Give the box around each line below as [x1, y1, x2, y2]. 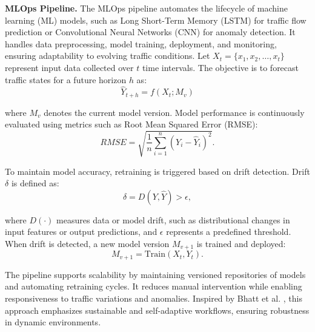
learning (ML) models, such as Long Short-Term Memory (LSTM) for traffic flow [5, 13, 307, 26]
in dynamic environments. [5, 316, 101, 328]
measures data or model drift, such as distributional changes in [56, 213, 290, 226]
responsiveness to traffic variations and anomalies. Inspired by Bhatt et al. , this [5, 292, 302, 305]
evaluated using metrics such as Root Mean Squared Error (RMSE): [5, 118, 258, 130]
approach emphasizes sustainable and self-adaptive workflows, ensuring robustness [5, 303, 310, 316]
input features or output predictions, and [5, 225, 157, 238]
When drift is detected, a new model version [5, 237, 170, 249]
